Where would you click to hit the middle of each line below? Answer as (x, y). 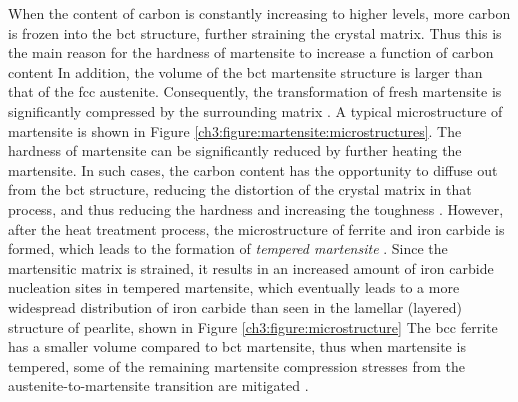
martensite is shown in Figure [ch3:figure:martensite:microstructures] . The (235, 130)
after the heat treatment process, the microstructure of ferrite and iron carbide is (256, 228)
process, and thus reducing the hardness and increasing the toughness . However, (256, 208)
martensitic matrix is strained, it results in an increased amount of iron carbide (251, 267)
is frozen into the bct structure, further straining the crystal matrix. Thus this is (255, 32)
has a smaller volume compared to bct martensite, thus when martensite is (237, 346)
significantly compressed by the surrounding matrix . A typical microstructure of (255, 110)
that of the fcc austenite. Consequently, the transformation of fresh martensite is (255, 91)
